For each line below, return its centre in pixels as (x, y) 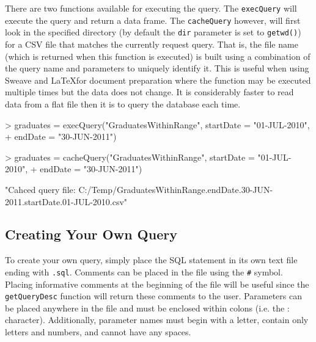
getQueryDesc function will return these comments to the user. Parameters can (153, 296)
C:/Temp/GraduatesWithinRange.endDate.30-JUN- (176, 189)
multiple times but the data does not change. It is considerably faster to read (149, 92)
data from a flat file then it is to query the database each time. (123, 104)
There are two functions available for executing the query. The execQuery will (151, 8)
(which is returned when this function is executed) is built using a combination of (158, 56)
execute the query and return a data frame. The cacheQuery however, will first (153, 20)
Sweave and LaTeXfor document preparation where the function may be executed (158, 80)
